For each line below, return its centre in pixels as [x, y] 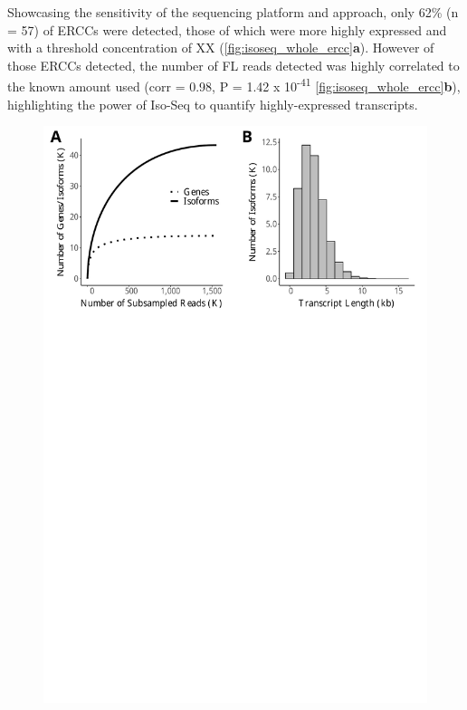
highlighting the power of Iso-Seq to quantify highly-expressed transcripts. [213, 104]
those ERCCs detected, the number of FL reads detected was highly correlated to [233, 65]
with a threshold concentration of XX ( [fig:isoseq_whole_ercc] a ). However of [221, 48]
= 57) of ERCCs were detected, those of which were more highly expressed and [227, 29]
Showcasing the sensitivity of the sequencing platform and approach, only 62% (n [233, 12]
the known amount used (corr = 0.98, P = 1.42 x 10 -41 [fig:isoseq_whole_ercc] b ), [234, 85]
